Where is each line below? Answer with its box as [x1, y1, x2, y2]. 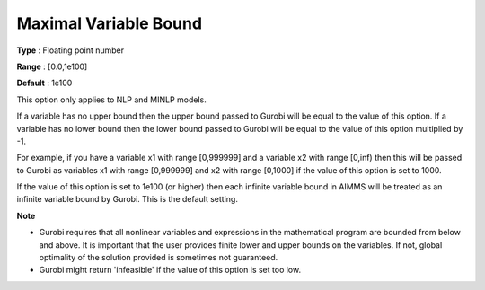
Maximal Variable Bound [16, 13, 202, 33]
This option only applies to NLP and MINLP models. [16, 94, 207, 105]
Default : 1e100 [16, 77, 73, 89]
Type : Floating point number [16, 45, 125, 56]
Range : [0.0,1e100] [16, 61, 88, 72]
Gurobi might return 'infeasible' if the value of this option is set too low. [39, 265, 301, 276]
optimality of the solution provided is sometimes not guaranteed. [39, 252, 278, 263]
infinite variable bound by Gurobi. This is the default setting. [16, 194, 238, 205]
